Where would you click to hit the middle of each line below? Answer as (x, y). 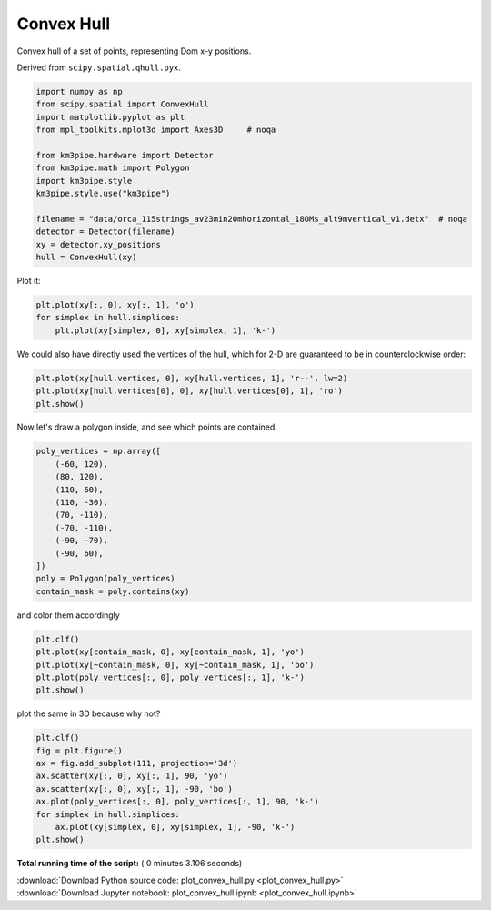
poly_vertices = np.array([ (98, 451)
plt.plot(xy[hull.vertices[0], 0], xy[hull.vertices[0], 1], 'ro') (190, 391)
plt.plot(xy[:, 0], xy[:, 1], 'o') (115, 304)
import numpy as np (79, 91)
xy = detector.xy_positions (98, 244)
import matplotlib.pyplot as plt (110, 117)
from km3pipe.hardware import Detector (125, 155)
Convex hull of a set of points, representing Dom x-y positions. (134, 51)
